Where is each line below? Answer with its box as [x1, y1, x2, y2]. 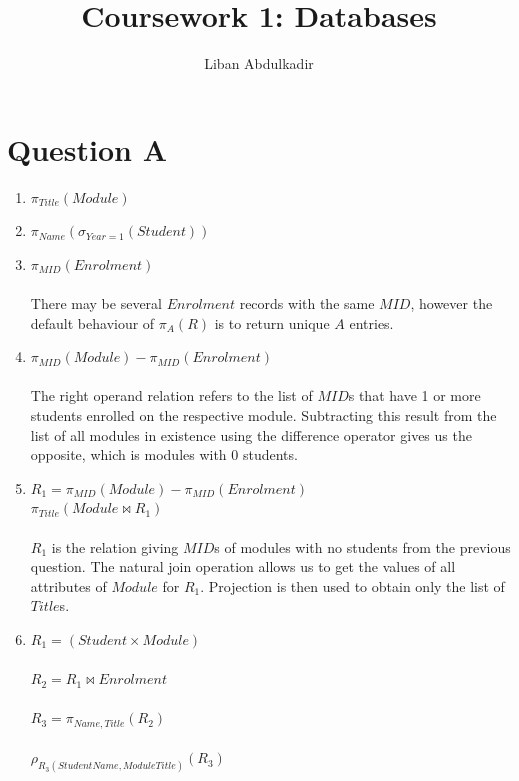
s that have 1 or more [348, 385, 481, 406]
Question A [7, 128, 168, 169]
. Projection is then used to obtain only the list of [200, 575, 505, 596]
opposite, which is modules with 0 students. [30, 444, 298, 465]
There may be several [30, 293, 162, 314]
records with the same [239, 293, 375, 314]
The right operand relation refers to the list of [30, 385, 313, 406]
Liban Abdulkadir [204, 53, 314, 74]
